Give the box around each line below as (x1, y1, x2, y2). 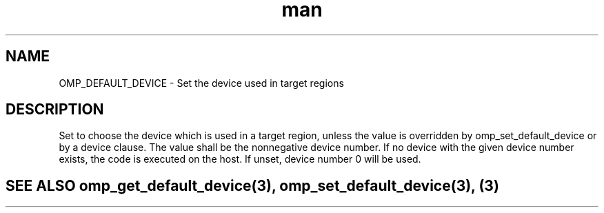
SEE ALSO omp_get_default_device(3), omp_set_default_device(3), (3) (6, 176, 499, 194)
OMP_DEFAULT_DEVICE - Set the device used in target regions (59, 77, 344, 89)
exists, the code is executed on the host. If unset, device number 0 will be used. (59, 153, 421, 165)
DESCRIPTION (6, 101, 104, 119)
